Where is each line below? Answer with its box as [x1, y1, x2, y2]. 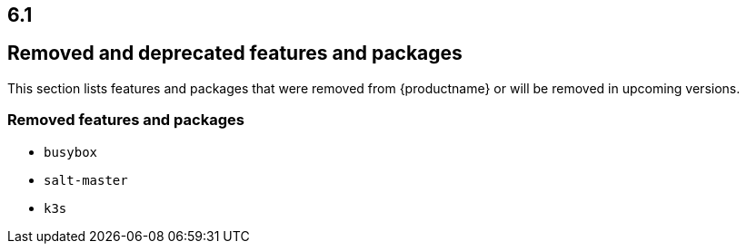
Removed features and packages [7, 111, 244, 130]
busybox [44, 144, 98, 159]
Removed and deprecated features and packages [7, 42, 463, 65]
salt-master [44, 172, 128, 188]
